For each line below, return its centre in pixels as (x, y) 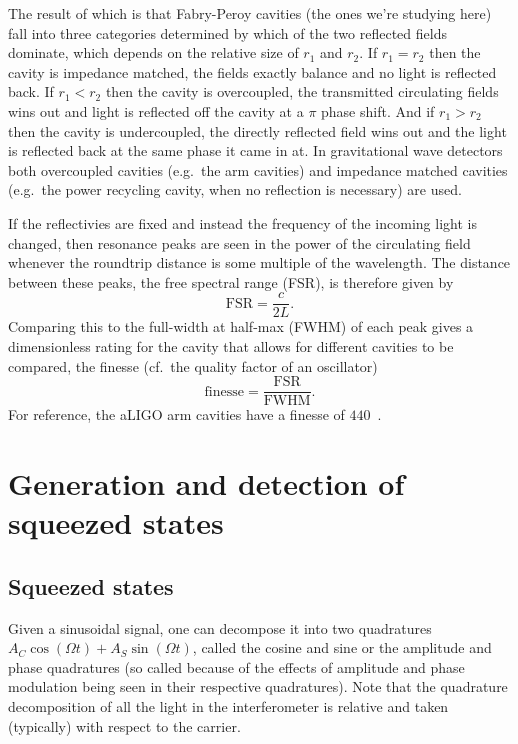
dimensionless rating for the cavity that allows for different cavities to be (231, 345)
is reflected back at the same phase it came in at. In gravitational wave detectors (255, 150)
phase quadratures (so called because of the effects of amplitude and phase (236, 666)
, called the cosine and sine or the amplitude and (342, 647)
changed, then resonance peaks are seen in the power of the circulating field (239, 242)
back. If (31, 91)
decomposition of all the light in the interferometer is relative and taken (228, 705)
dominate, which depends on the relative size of (153, 52)
